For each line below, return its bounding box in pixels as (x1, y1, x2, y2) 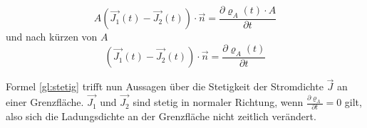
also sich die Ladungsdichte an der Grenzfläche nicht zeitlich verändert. (6, 109, 316, 124)
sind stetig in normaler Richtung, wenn (133, 95, 304, 110)
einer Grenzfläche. (6, 95, 84, 110)
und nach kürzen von (6, 29, 98, 44)
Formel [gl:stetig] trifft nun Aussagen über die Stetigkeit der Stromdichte (6, 79, 324, 94)
